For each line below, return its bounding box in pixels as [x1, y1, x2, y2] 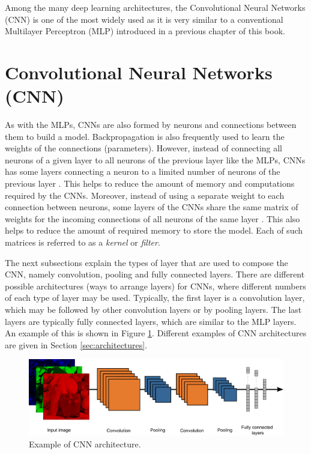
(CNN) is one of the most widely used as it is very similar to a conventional [5, 13, 283, 25]
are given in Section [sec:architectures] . [5, 338, 148, 351]
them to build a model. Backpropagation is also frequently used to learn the [5, 130, 285, 142]
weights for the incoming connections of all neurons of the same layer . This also [5, 212, 300, 225]
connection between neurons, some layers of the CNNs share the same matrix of [5, 201, 298, 213]
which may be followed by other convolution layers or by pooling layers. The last [5, 303, 302, 315]
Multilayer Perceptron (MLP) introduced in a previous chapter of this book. [5, 25, 285, 37]
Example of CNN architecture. [29, 437, 141, 450]
